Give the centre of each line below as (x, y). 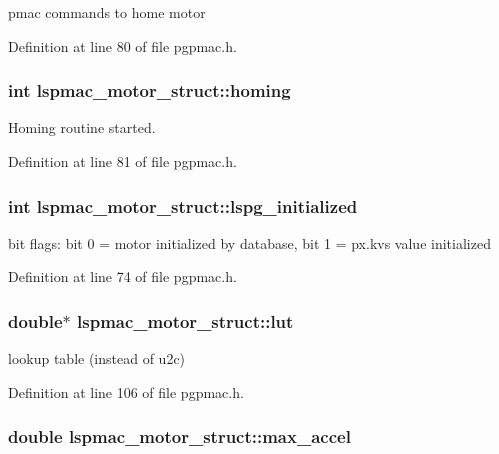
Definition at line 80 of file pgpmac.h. (122, 45)
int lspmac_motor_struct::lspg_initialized (183, 205)
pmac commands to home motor (107, 12)
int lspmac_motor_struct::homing (149, 90)
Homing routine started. (82, 127)
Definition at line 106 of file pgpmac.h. (126, 391)
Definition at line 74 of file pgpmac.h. (122, 276)
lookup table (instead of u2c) (97, 358)
